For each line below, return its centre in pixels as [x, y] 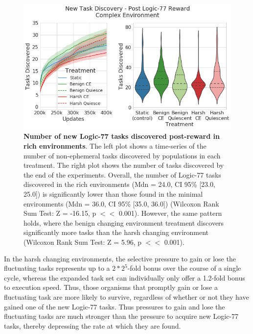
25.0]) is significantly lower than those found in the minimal [113, 194]
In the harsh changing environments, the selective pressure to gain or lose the [120, 258]
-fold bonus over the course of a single [184, 268]
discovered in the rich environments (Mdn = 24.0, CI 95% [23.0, [119, 184]
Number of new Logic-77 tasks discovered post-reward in [122, 136]
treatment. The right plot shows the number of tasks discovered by [124, 165]
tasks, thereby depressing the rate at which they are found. [92, 325]
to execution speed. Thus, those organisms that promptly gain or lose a [111, 287]
